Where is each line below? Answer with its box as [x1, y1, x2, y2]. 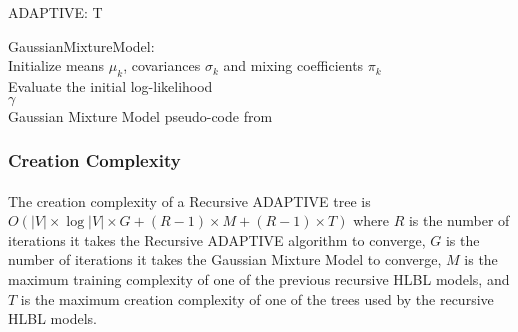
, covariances [123, 55, 201, 76]
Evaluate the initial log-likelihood [8, 75, 213, 96]
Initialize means [8, 55, 105, 76]
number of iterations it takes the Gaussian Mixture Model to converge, [8, 249, 442, 270]
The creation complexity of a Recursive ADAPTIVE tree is [8, 190, 371, 211]
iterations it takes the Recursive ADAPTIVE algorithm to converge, [8, 229, 426, 250]
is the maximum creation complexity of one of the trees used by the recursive [20, 288, 494, 309]
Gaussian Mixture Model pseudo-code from [8, 105, 273, 126]
